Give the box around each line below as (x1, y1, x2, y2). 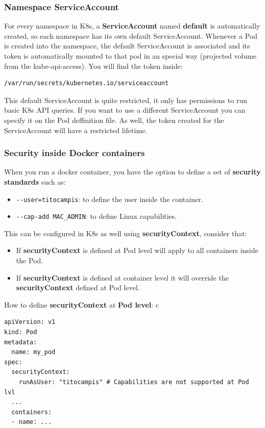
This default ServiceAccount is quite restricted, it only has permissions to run (4, 94, 247, 105)
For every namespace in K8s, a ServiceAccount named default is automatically (4, 20, 260, 31)
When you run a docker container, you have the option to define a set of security (4, 166, 261, 177)
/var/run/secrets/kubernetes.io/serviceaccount (4, 80, 169, 87)
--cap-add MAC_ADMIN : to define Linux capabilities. (16, 211, 177, 221)
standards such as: (4, 176, 66, 187)
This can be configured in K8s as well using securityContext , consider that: (4, 228, 247, 238)
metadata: (4, 338, 37, 346)
